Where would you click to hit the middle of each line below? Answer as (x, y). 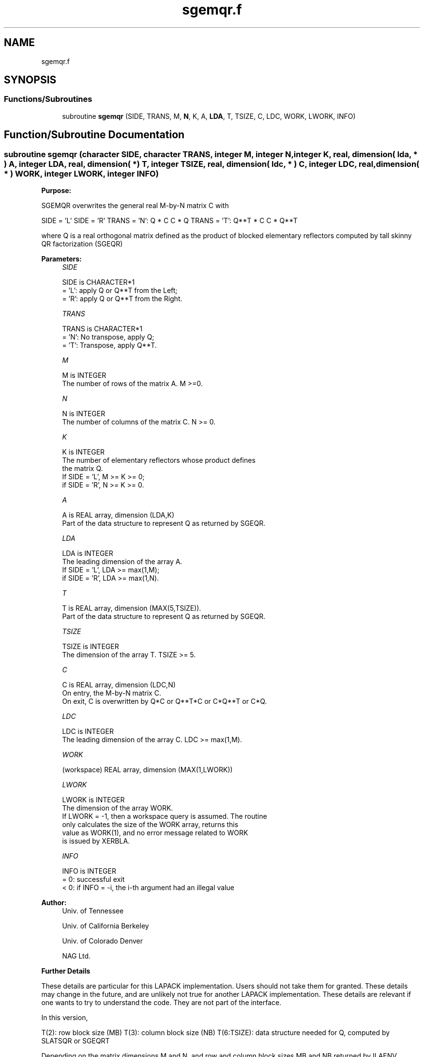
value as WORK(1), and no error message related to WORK (155, 833)
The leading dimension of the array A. (122, 562)
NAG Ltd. (76, 956)
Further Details (66, 971)
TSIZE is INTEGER (91, 647)
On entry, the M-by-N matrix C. (112, 693)
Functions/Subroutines (48, 99)
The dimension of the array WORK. (118, 808)
